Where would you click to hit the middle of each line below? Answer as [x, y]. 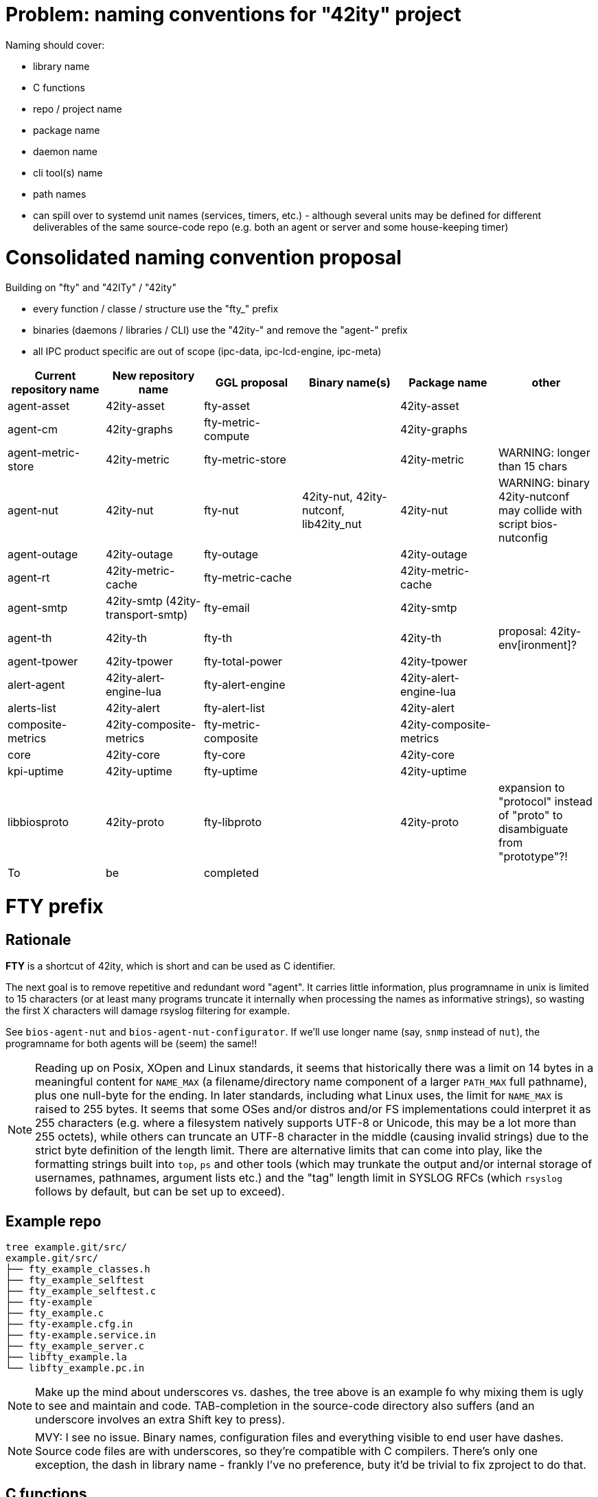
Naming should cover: [55, 45]
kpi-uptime [36, 772]
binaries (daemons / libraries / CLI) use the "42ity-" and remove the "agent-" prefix [220, 330]
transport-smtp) [147, 615]
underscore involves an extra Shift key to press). [160, 1420]
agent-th [30, 638]
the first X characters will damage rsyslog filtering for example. [148, 1011]
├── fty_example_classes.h [78, 1269]
